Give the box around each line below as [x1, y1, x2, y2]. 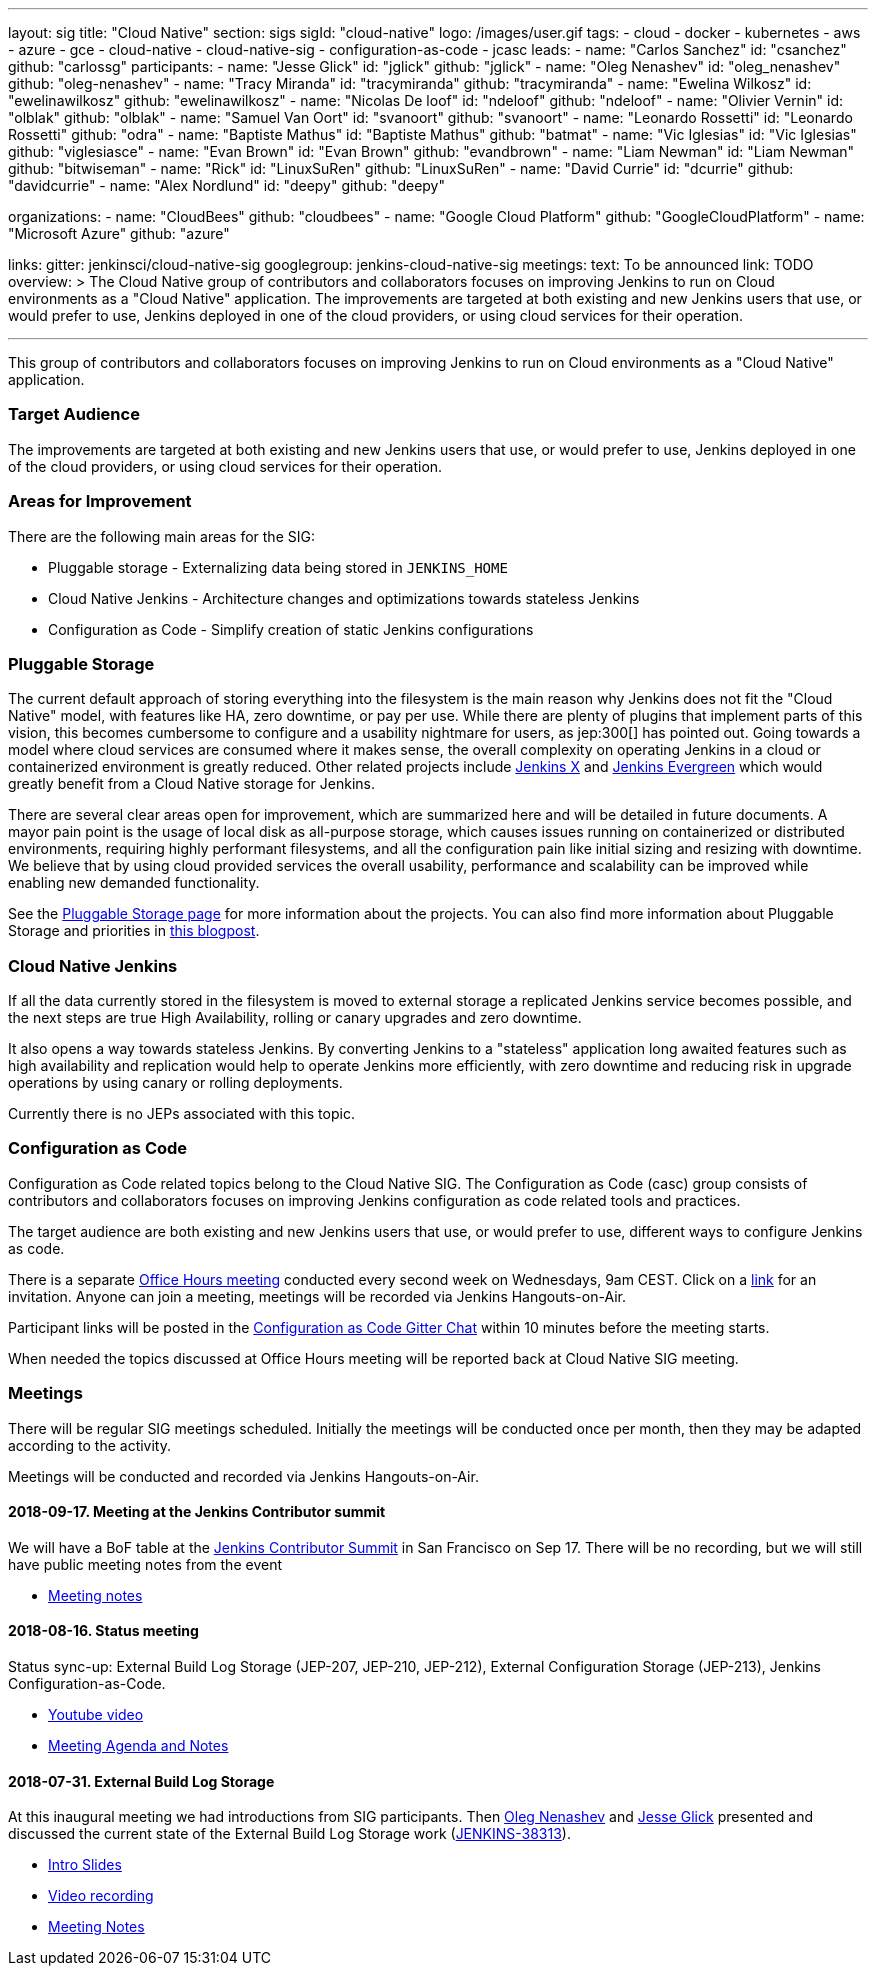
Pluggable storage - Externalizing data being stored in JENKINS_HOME [48, 558, 508, 576]
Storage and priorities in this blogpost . [8, 922, 260, 940]
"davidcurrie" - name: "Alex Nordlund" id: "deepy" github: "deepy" [8, 177, 446, 194]
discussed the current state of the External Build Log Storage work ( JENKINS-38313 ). [8, 1825, 571, 1843]
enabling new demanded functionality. [8, 874, 260, 892]
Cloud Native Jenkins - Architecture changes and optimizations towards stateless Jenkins [48, 589, 640, 607]
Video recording [48, 1887, 154, 1905]
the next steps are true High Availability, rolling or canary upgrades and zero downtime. [8, 1009, 582, 1026]
